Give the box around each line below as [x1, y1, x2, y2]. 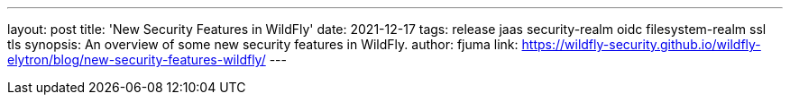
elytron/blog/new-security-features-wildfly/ [7, 52, 266, 67]
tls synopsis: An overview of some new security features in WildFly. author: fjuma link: [7, 37, 519, 52]
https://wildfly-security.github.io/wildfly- [521, 37, 761, 52]
